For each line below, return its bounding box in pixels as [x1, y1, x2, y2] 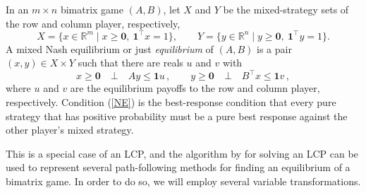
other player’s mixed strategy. [6, 122, 134, 137]
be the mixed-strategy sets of [223, 2, 349, 16]
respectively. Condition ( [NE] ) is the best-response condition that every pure [6, 94, 336, 109]
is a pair [257, 41, 292, 56]
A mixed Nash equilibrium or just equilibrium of [6, 41, 214, 56]
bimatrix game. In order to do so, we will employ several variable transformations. [6, 173, 361, 188]
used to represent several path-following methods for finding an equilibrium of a [6, 160, 350, 175]
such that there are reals [78, 55, 183, 70]
